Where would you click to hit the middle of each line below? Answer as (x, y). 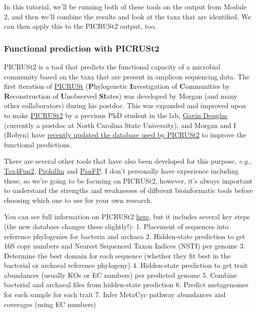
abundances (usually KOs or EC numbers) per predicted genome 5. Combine (121, 275)
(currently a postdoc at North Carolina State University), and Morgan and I (120, 125)
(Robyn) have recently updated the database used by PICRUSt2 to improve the (125, 135)
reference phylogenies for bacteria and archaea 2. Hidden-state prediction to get (125, 236)
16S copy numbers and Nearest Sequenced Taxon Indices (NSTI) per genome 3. (125, 246)
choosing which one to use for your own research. (78, 200)
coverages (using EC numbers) (50, 304)
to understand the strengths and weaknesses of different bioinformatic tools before (128, 190)
